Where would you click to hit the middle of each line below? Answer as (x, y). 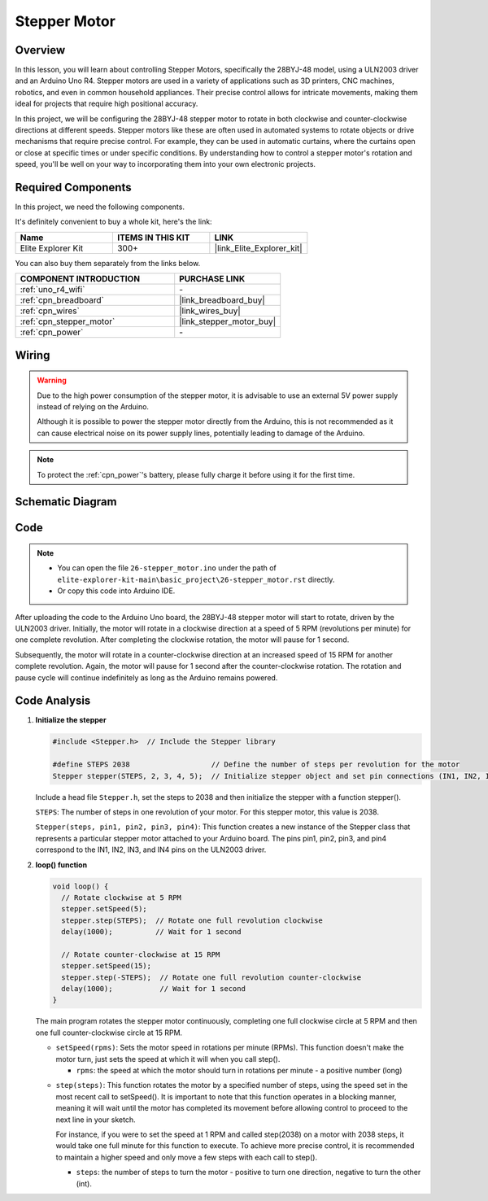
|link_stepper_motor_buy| (228, 321)
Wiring (33, 355)
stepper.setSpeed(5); (105, 909)
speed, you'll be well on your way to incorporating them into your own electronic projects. (166, 164)
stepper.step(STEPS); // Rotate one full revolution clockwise (192, 920)
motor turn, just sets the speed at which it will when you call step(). (168, 1059)
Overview (40, 50)
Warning (52, 380)
